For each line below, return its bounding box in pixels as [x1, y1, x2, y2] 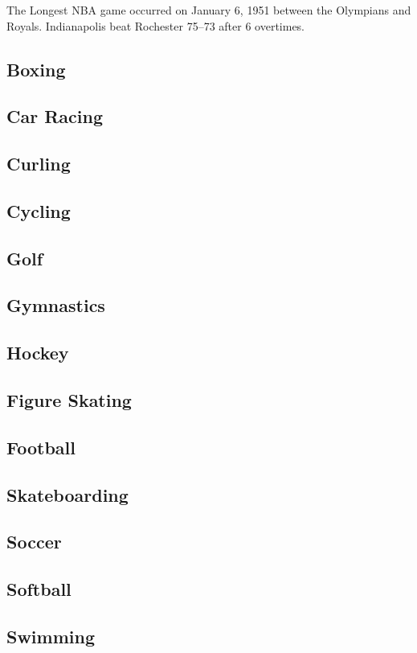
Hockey [6, 340, 69, 365]
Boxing [6, 56, 66, 81]
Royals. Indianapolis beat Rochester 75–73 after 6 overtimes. [6, 17, 305, 34]
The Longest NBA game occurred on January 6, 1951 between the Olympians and [6, 2, 411, 18]
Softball [6, 577, 72, 602]
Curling [6, 151, 71, 176]
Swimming [6, 623, 95, 648]
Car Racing [6, 104, 103, 129]
